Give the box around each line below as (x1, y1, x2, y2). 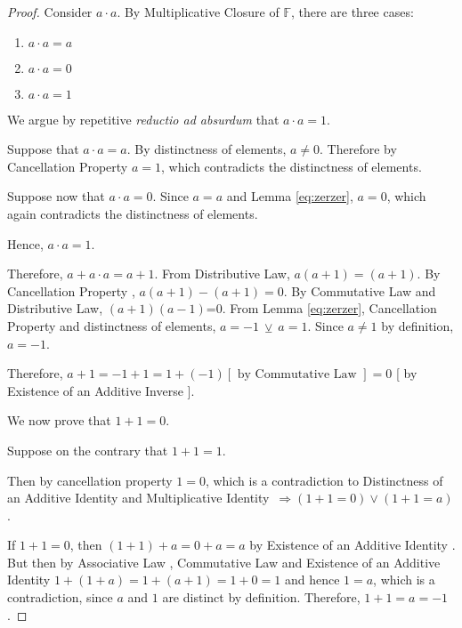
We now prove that (7, 411, 111, 430)
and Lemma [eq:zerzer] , (226, 187, 353, 205)
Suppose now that (7, 187, 105, 205)
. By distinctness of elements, (126, 140, 287, 158)
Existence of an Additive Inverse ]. (7, 381, 195, 399)
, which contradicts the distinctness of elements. (160, 157, 422, 175)
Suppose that (7, 140, 79, 158)
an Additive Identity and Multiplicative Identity (7, 488, 270, 507)
